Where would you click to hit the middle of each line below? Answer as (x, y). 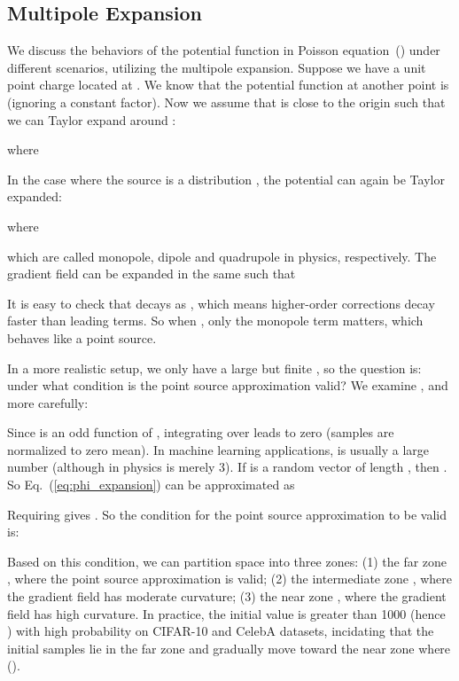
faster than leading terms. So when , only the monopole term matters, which (215, 321)
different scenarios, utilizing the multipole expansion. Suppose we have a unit (217, 67)
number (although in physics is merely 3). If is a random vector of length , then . (227, 467)
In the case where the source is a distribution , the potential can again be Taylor (226, 179)
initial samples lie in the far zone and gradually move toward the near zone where (229, 648)
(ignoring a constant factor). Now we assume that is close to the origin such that (226, 102)
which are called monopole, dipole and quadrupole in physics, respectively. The (222, 256)
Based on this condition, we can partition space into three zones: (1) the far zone (227, 561)
